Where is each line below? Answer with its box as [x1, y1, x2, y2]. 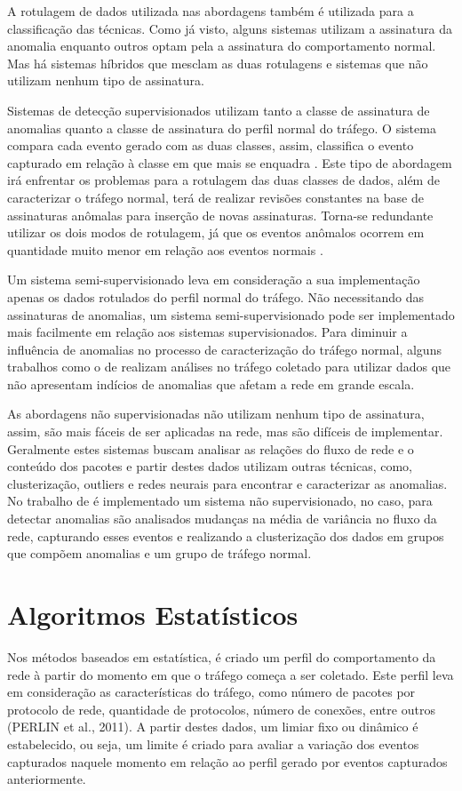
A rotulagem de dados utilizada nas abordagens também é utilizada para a [7, 2, 414, 20]
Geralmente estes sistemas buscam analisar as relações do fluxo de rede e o [7, 439, 414, 458]
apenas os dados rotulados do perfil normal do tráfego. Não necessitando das [7, 287, 424, 306]
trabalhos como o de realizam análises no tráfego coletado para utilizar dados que [7, 357, 451, 376]
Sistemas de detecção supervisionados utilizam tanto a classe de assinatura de [7, 100, 430, 119]
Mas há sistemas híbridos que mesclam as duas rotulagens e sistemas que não [7, 53, 428, 72]
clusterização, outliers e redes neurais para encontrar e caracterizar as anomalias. [7, 474, 448, 492]
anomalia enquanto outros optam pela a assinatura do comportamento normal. [7, 36, 436, 55]
